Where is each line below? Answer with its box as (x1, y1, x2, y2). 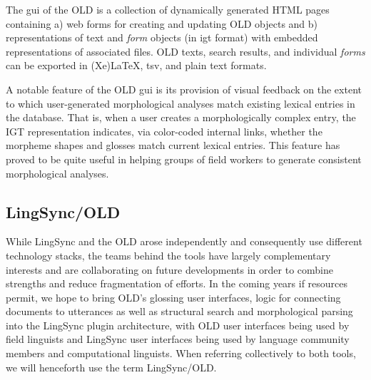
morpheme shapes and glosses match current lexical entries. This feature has (6, 138, 340, 153)
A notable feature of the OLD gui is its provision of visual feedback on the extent (6, 81, 362, 96)
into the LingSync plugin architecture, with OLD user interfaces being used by (6, 317, 350, 332)
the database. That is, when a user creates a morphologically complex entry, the (6, 110, 356, 125)
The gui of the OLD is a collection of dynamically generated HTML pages (6, 2, 330, 16)
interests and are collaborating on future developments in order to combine (6, 262, 333, 277)
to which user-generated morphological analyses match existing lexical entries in (6, 96, 355, 111)
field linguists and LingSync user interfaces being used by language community (6, 332, 350, 346)
